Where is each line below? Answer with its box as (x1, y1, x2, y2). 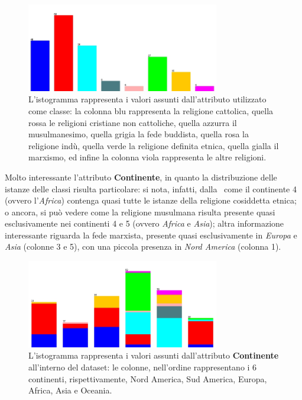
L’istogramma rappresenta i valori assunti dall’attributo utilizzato (28, 93, 267, 105)
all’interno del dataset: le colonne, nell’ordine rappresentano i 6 (28, 361, 257, 373)
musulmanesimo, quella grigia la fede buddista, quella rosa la (28, 128, 249, 140)
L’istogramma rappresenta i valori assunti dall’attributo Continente (28, 349, 279, 362)
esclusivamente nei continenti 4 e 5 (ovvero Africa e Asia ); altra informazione (5, 217, 284, 230)
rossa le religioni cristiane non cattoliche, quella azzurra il (28, 116, 237, 128)
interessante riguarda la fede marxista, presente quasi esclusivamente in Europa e (5, 228, 297, 241)
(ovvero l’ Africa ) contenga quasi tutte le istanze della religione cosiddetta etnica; (5, 194, 297, 207)
